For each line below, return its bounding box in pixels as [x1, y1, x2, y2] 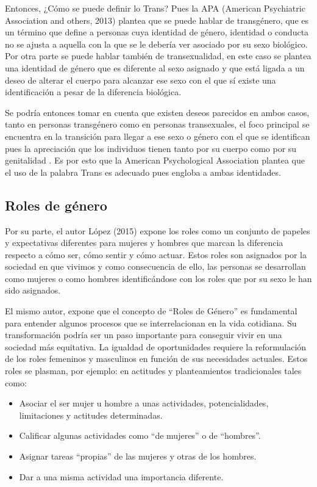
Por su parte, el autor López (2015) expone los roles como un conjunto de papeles [5, 224, 310, 237]
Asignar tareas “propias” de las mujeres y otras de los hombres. [19, 450, 257, 463]
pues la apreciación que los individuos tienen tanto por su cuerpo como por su [5, 142, 297, 154]
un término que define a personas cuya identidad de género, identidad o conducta [5, 26, 309, 38]
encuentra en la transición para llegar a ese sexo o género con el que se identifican [5, 129, 310, 142]
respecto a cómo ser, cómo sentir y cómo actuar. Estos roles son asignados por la [5, 248, 307, 261]
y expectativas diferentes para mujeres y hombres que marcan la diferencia [5, 236, 283, 249]
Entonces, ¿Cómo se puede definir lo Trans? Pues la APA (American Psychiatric [5, 2, 305, 14]
